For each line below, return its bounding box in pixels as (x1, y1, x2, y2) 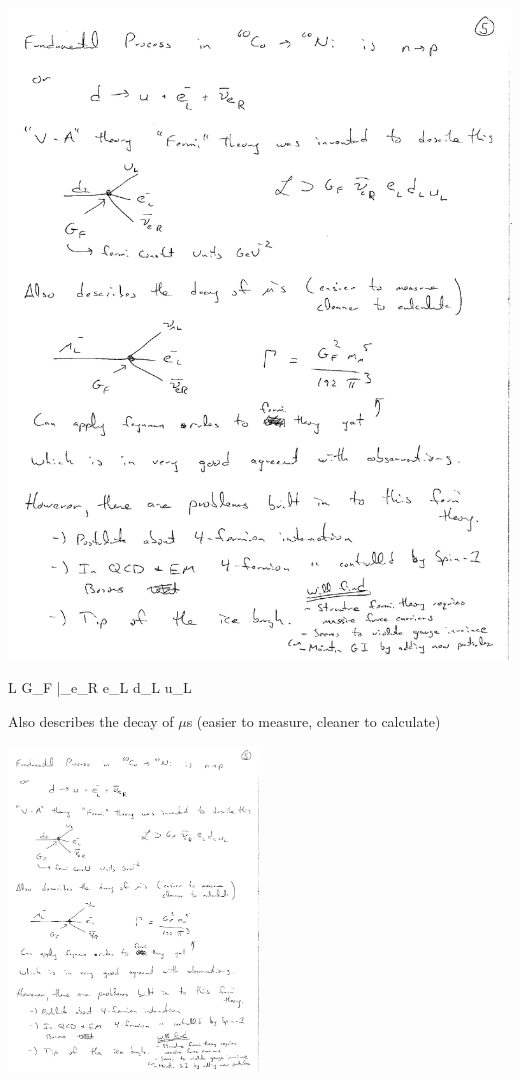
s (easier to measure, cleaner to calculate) (186, 711, 441, 731)
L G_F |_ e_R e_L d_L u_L (8, 677, 192, 698)
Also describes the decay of (8, 711, 174, 731)
